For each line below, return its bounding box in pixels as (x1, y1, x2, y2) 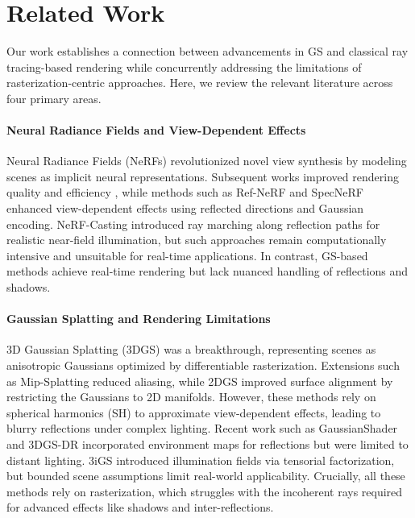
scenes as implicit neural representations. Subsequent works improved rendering (6, 168, 399, 184)
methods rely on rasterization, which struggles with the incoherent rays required (6, 483, 403, 499)
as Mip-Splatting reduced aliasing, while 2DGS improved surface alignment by (6, 372, 393, 389)
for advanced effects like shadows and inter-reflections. (6, 499, 274, 516)
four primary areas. (6, 89, 102, 106)
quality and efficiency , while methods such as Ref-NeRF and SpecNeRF (6, 184, 363, 201)
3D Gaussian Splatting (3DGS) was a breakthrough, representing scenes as (6, 341, 376, 358)
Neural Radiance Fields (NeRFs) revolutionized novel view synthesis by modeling (6, 152, 407, 169)
